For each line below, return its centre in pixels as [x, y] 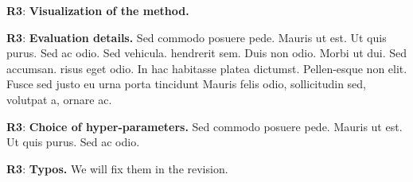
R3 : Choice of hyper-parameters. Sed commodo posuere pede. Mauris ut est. [205, 126]
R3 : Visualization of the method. [98, 10]
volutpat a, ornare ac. [59, 99]
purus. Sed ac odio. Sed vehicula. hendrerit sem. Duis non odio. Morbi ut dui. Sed [207, 53]
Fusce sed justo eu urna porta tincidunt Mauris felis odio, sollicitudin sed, [187, 84]
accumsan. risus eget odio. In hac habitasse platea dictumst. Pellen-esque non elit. [207, 68]
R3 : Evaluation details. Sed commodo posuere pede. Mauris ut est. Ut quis [197, 37]
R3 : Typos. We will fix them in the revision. [117, 168]
